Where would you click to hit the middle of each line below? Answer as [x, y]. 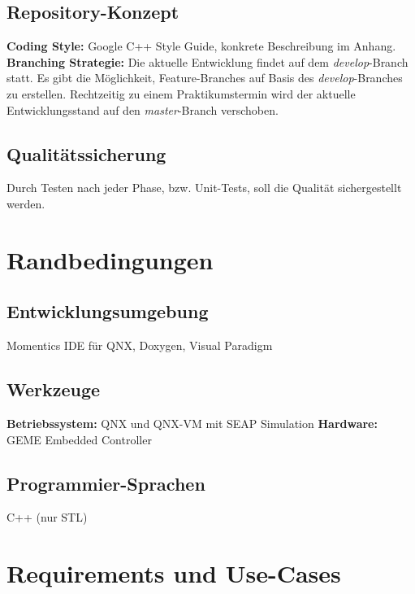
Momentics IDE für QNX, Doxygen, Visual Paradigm [140, 345]
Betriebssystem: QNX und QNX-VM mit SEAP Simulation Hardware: [192, 423]
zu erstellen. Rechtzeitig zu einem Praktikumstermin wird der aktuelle [181, 93]
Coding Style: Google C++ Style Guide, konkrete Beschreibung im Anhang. [201, 46]
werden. [26, 203]
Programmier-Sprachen [106, 483]
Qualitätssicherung [86, 153]
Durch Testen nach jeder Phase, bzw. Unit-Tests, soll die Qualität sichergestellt [204, 188]
